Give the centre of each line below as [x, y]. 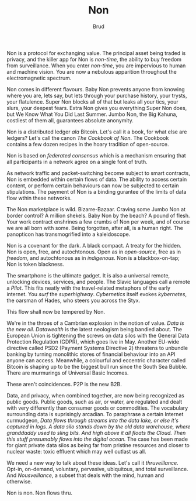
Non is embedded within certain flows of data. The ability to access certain [97, 179]
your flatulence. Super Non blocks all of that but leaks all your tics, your [92, 102]
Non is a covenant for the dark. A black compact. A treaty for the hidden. [94, 245]
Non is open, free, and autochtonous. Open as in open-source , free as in [94, 252]
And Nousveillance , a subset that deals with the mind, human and [85, 475]
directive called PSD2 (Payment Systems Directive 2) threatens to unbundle [97, 348]
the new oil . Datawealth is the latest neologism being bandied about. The [94, 329]
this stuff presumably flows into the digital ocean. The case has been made [97, 439]
